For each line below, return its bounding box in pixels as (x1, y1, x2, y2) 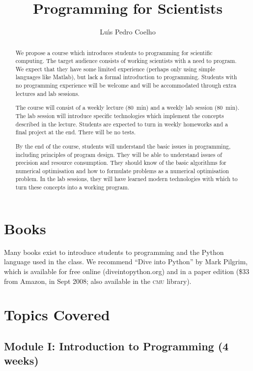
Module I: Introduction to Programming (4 (4, 338, 229, 353)
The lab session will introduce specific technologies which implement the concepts (15, 112, 224, 120)
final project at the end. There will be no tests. (15, 128, 136, 136)
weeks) (4, 353, 39, 368)
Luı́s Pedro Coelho (100, 27, 156, 37)
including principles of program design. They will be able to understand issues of (15, 150, 222, 158)
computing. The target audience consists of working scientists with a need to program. (15, 57, 237, 65)
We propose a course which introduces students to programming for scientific (15, 48, 213, 57)
